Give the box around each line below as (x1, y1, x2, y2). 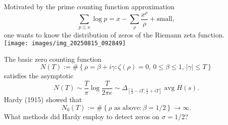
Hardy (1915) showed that (4, 94, 82, 105)
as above (114, 104, 140, 111)
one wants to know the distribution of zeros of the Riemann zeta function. (4, 29, 225, 39)
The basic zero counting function (4, 54, 102, 64)
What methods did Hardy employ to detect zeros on (4, 111, 159, 121)
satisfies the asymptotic (4, 71, 74, 81)
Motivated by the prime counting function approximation (4, 1, 175, 11)
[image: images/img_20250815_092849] (4, 40, 126, 47)
